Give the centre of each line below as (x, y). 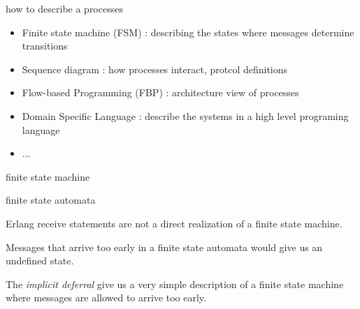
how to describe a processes (64, 8)
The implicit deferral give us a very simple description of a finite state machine (175, 284)
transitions (45, 46)
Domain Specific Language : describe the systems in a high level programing (185, 115)
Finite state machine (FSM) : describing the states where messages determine (188, 32)
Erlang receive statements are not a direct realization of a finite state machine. (174, 223)
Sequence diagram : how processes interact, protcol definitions (155, 69)
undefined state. (40, 261)
